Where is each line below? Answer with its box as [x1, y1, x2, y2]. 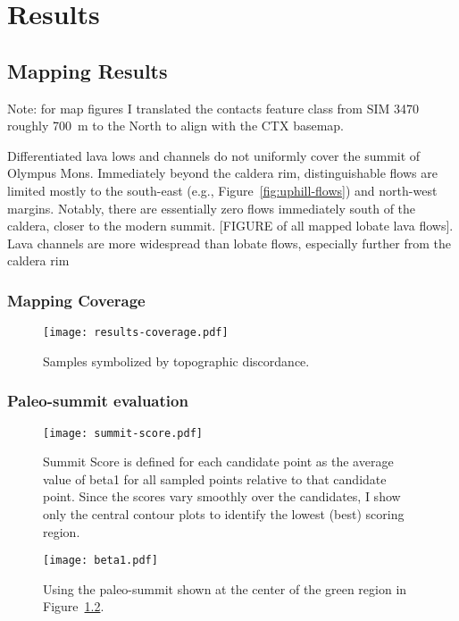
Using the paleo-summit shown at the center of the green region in [43, 579, 407, 598]
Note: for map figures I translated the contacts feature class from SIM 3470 [7, 98, 419, 117]
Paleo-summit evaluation [7, 390, 188, 412]
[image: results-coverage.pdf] [43, 326, 229, 340]
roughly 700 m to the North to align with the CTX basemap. [7, 116, 345, 135]
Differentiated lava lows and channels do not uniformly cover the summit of [7, 146, 421, 164]
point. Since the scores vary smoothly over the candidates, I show [43, 487, 401, 506]
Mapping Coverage [7, 289, 146, 311]
